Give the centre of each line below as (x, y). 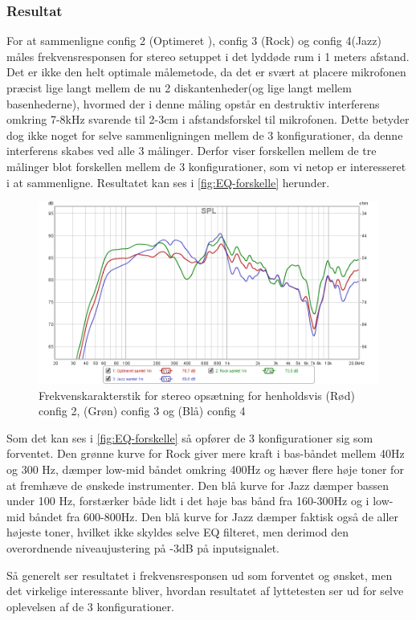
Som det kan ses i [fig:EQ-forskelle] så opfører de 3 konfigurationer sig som (190, 437)
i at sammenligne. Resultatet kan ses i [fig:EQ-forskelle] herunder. (168, 182)
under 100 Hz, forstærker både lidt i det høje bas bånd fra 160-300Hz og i (188, 501)
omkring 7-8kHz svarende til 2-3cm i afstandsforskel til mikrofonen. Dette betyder (208, 119)
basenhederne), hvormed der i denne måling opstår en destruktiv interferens (193, 103)
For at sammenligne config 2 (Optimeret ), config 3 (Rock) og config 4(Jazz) (194, 41)
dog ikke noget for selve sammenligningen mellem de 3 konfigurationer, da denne (205, 135)
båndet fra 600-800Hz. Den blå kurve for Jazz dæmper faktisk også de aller (214, 516)
